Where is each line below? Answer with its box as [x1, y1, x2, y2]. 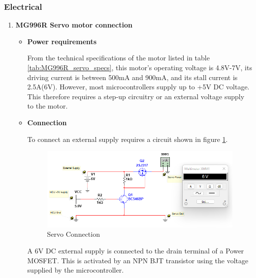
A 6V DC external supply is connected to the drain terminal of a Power [27, 245, 244, 255]
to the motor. [27, 101, 68, 111]
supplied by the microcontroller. [27, 265, 124, 275]
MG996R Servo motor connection [15, 20, 132, 30]
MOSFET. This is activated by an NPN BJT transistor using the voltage [27, 255, 249, 265]
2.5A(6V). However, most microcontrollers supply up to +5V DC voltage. [27, 82, 250, 92]
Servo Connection [47, 229, 100, 239]
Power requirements [27, 36, 97, 46]
